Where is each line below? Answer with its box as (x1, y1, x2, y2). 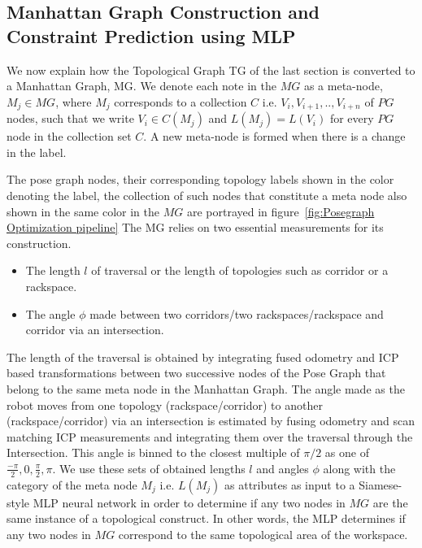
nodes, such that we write (7, 110, 134, 127)
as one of (324, 444, 369, 461)
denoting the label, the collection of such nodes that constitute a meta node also (7, 187, 407, 204)
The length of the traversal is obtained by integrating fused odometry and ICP (7, 348, 399, 365)
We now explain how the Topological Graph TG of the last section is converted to (7, 61, 415, 78)
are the (372, 494, 408, 511)
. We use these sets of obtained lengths (52, 459, 246, 476)
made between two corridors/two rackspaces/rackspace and (89, 305, 384, 322)
